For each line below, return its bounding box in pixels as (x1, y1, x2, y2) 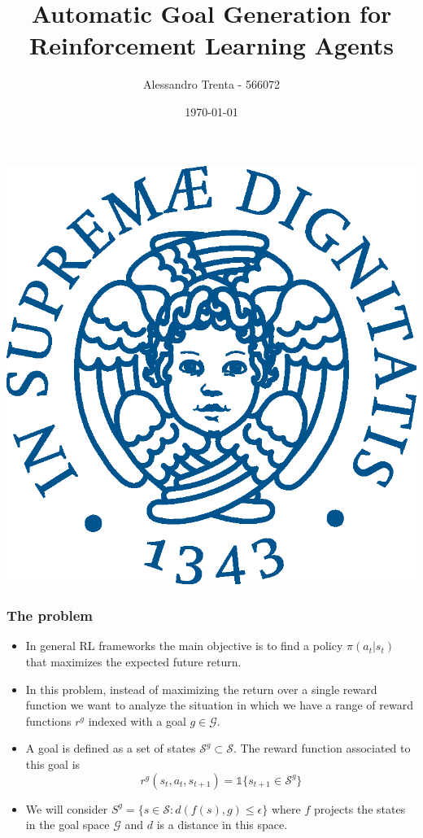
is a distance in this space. (156, 816, 288, 833)
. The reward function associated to (233, 740, 411, 757)
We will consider (25, 800, 108, 817)
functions (25, 712, 72, 729)
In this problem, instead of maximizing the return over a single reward (25, 680, 377, 697)
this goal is (25, 756, 81, 773)
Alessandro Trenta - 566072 (143, 76, 280, 93)
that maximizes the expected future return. (25, 653, 242, 670)
